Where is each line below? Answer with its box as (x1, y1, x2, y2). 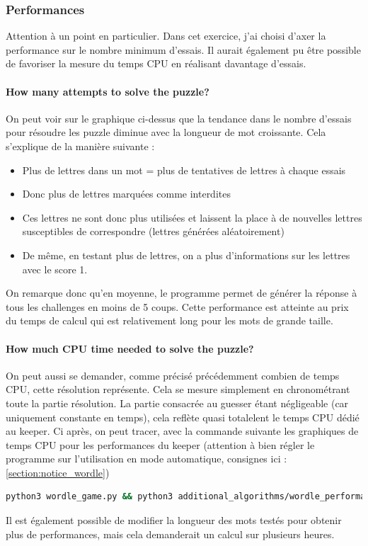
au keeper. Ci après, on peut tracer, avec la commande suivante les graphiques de (6, 423, 359, 438)
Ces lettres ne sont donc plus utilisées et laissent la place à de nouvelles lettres (22, 210, 362, 224)
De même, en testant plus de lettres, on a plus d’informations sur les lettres (22, 247, 350, 262)
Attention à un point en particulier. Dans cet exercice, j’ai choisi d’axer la (6, 28, 326, 43)
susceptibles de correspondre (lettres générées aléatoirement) (22, 224, 284, 239)
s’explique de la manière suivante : (6, 138, 155, 153)
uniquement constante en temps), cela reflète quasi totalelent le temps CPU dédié (6, 409, 360, 424)
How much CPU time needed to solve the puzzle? (6, 341, 254, 356)
